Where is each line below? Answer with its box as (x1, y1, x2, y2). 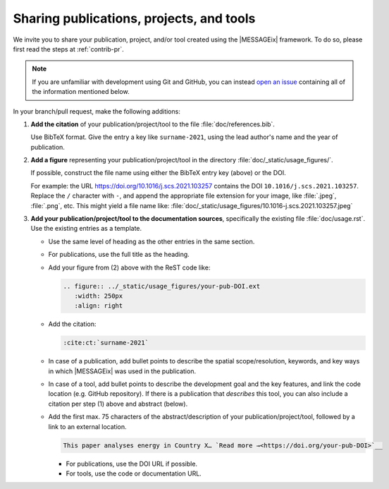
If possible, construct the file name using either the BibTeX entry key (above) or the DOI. (30, 169, 286, 177)
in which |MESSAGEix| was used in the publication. (48, 367, 197, 375)
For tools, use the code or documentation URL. (66, 469, 202, 478)
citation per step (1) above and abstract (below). (48, 399, 188, 408)
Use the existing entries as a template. (30, 224, 142, 233)
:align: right (74, 302, 123, 310)
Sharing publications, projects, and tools (13, 11, 256, 26)
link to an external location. (48, 422, 127, 430)
